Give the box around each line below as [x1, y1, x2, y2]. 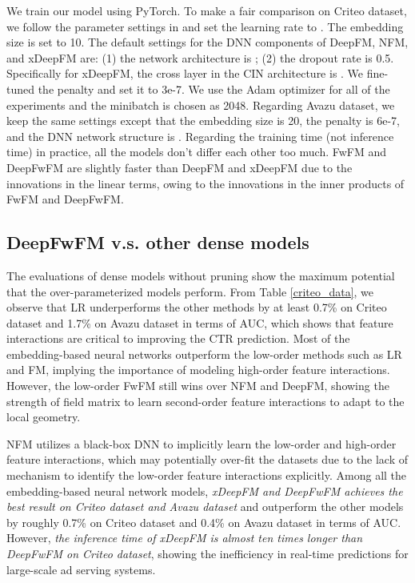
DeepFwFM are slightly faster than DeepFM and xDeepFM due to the [6, 159, 353, 175]
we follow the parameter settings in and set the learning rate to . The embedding [6, 18, 404, 34]
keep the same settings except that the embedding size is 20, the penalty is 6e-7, [6, 112, 400, 129]
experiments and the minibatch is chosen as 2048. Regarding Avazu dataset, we [6, 96, 395, 113]
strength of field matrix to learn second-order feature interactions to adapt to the [6, 392, 405, 409]
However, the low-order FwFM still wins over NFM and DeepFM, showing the [6, 377, 389, 394]
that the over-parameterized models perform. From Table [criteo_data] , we [6, 283, 374, 300]
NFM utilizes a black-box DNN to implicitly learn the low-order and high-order [6, 435, 397, 452]
